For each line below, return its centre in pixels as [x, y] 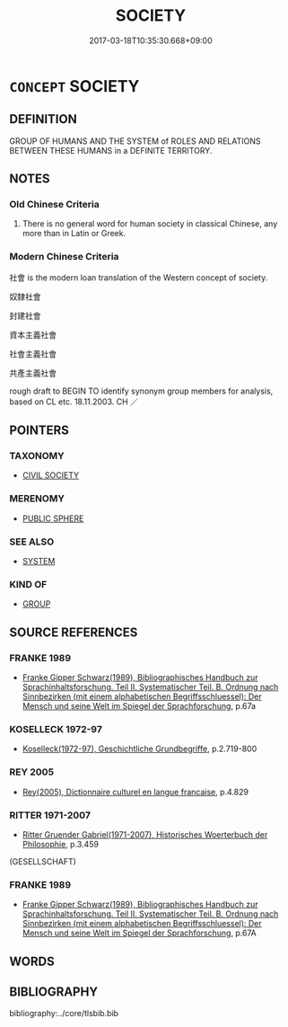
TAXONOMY [37, 456]
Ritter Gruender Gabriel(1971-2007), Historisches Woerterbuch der [145, 834]
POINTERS [39, 431]
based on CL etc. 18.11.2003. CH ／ [74, 402]
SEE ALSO [32, 542]
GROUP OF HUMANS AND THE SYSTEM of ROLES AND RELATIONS [135, 141]
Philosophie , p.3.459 [60, 844]
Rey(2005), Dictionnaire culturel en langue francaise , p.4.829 [135, 792]
